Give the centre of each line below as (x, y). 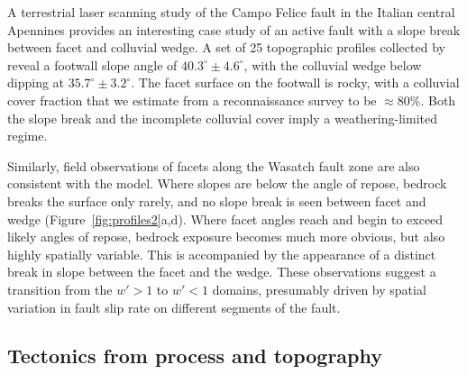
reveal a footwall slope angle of (92, 64)
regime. (27, 136)
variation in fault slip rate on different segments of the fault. (174, 307)
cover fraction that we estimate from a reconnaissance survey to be (192, 100)
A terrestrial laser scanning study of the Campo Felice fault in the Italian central (231, 12)
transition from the (60, 289)
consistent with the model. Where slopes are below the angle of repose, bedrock (227, 183)
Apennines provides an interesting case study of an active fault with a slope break (234, 29)
